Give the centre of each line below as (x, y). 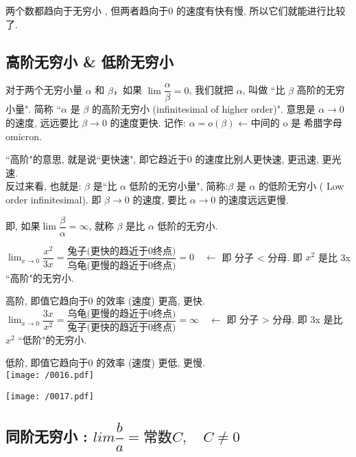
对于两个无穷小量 (44, 90)
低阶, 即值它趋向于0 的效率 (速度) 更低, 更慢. (105, 363)
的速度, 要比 (159, 200)
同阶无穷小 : (47, 435)
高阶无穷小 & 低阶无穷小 (90, 61)
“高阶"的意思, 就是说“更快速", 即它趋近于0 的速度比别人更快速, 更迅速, (162, 159)
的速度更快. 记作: (148, 123)
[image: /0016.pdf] (50, 375)
